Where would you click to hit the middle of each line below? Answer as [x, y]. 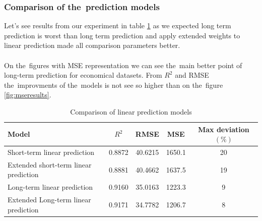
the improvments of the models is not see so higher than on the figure [114, 85]
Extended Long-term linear [49, 200]
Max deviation [223, 129]
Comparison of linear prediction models [131, 111]
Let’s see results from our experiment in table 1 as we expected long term [118, 25]
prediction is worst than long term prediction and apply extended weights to [122, 35]
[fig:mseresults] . [28, 95]
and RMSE [192, 75]
